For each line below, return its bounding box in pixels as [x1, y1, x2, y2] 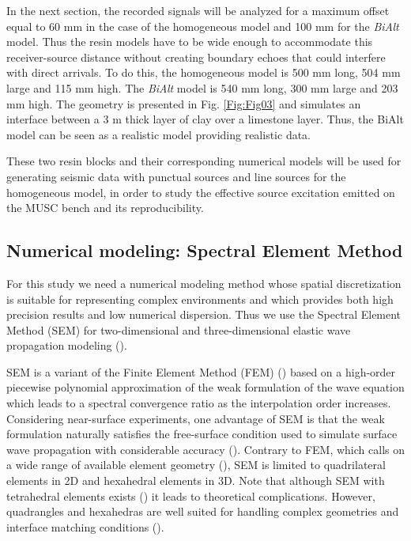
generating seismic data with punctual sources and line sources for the [6, 168, 346, 184]
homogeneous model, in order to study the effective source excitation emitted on [6, 183, 395, 200]
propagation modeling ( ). [6, 337, 127, 354]
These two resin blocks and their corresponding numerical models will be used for [6, 153, 402, 169]
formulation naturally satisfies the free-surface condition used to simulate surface [6, 426, 398, 442]
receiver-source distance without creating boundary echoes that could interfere [6, 48, 386, 65]
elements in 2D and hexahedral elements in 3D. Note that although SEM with [6, 472, 385, 489]
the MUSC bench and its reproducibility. [6, 199, 204, 216]
